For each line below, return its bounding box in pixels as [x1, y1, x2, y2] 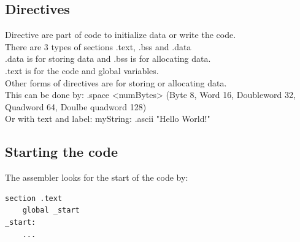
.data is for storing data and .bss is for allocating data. [5, 52, 211, 65]
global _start [22, 206, 80, 215]
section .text [5, 194, 63, 203]
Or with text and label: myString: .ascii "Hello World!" [5, 112, 210, 125]
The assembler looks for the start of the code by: [5, 171, 188, 184]
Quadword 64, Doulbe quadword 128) [5, 100, 147, 113]
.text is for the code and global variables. [5, 64, 159, 77]
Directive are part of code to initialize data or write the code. [5, 28, 236, 41]
